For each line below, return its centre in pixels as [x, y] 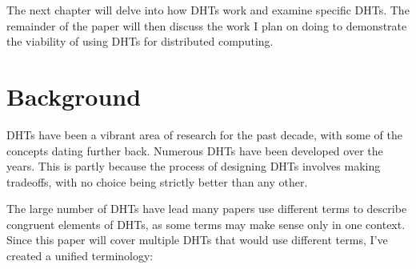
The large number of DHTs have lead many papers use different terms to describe [207, 209]
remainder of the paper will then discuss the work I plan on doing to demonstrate [207, 25]
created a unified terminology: [80, 256]
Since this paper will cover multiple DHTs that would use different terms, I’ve [197, 240]
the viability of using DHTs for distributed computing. [140, 41]
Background [74, 96]
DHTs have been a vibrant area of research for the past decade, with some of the [204, 134]
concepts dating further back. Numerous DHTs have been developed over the [195, 150]
